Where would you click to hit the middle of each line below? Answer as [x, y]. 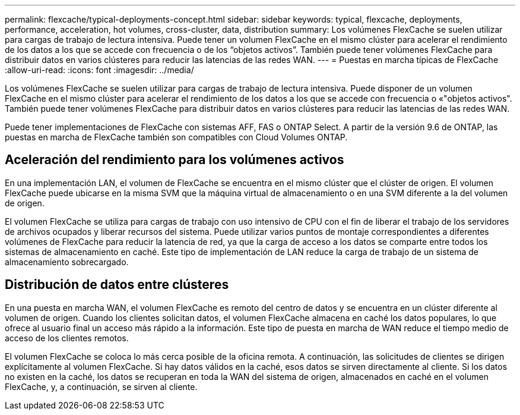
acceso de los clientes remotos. [67, 338]
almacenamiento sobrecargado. [67, 262]
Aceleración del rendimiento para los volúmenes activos [175, 160]
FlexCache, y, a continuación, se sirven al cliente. [101, 386]
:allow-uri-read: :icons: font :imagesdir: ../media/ [99, 70]
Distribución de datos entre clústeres [117, 285]
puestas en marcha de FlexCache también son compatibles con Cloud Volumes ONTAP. [176, 137]
